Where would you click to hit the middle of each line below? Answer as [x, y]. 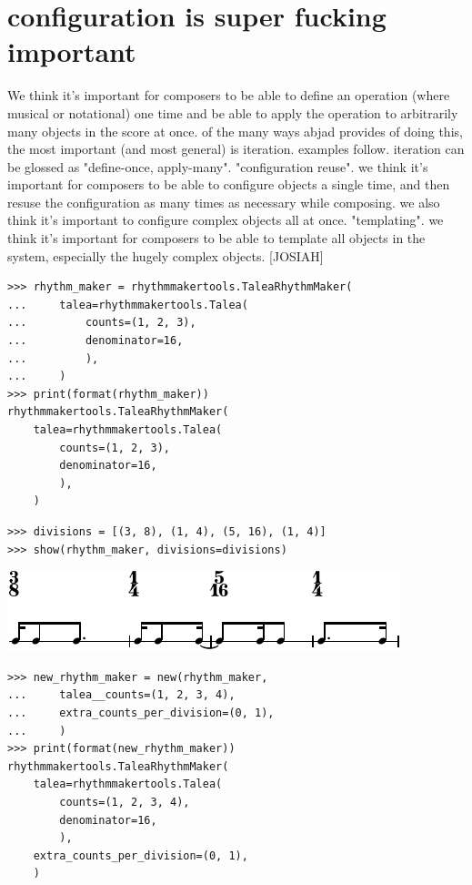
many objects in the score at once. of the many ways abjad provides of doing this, [235, 131]
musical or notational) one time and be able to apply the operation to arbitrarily [233, 112]
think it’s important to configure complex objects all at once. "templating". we [226, 220]
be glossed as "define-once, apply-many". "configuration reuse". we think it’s [218, 166]
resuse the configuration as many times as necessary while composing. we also [224, 202]
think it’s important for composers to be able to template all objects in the [216, 238]
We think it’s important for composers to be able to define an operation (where [229, 95]
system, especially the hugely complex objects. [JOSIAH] [166, 255]
